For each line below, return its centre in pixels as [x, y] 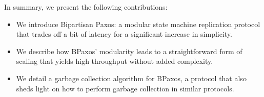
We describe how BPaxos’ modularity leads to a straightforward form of [129, 51]
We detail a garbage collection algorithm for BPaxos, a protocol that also [131, 78]
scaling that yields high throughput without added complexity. [115, 61]
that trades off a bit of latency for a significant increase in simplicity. [124, 34]
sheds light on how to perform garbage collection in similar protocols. [125, 88]
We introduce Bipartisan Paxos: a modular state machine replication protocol [138, 24]
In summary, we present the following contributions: [86, 7]
